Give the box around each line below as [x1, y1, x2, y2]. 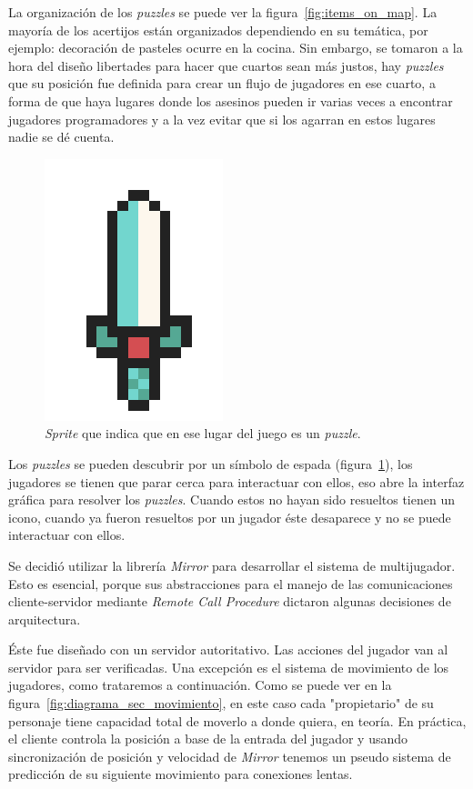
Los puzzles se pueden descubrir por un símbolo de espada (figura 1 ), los [8, 454, 413, 473]
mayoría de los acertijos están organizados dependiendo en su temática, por [8, 20, 428, 39]
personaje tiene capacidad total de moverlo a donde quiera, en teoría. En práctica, [8, 711, 467, 730]
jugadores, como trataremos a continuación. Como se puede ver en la [8, 675, 392, 694]
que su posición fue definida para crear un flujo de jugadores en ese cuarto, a [8, 74, 436, 93]
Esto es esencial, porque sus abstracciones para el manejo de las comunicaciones [8, 574, 453, 593]
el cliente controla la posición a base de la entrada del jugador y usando [8, 729, 408, 748]
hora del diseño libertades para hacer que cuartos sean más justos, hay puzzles [8, 55, 444, 75]
